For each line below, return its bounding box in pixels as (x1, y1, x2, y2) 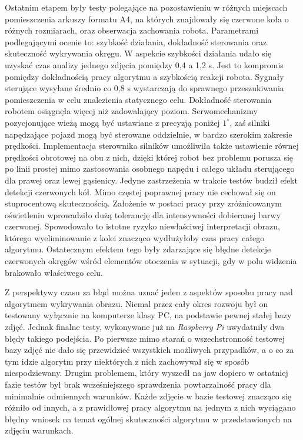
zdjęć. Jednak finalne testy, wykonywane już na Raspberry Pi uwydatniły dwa (5, 321, 285, 333)
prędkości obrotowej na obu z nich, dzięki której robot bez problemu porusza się (5, 151, 294, 163)
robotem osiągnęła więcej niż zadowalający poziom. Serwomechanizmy (5, 105, 258, 117)
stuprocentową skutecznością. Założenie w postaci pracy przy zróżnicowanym (5, 197, 282, 209)
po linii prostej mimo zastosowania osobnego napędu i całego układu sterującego (5, 162, 295, 175)
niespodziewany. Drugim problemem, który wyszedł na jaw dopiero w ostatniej (5, 366, 288, 379)
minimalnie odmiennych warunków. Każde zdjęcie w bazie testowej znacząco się (5, 389, 292, 402)
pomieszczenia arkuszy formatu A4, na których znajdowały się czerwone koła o (5, 12, 289, 25)
